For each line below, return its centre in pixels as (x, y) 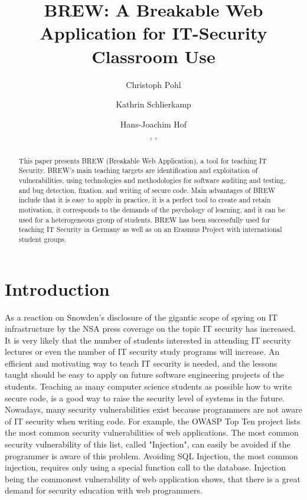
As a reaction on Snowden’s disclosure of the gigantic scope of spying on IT (141, 317)
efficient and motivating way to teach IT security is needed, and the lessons (141, 363)
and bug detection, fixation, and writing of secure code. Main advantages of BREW (147, 190)
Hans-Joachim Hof (153, 124)
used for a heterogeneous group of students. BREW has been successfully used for (144, 219)
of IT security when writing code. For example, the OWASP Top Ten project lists (153, 421)
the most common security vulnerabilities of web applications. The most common (152, 432)
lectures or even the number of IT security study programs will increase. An (142, 352)
